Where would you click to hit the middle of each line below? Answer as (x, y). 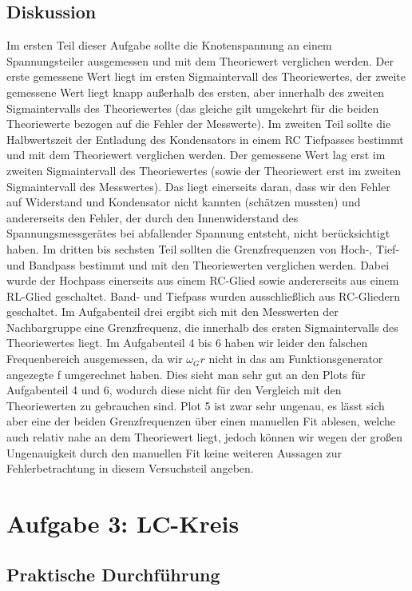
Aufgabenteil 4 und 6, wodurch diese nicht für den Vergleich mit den (174, 390)
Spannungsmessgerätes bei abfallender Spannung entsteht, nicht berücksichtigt (198, 233)
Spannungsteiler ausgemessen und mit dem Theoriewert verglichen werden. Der (200, 60)
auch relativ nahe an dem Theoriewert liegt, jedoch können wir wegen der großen (205, 437)
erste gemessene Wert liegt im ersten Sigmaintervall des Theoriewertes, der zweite (206, 76)
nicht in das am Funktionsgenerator (296, 359)
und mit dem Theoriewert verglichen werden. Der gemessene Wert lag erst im (196, 155)
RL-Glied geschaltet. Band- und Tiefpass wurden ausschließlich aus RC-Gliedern (204, 295)
